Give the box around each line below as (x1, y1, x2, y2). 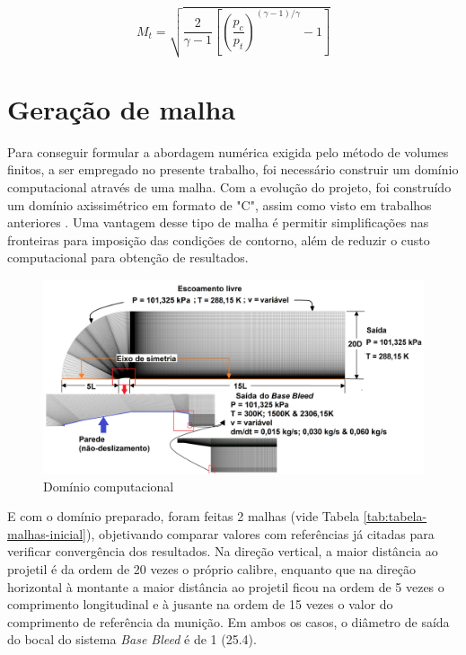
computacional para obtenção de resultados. (7, 248, 249, 267)
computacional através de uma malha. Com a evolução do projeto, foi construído (7, 177, 452, 196)
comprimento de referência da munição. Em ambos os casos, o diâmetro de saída (7, 612, 450, 631)
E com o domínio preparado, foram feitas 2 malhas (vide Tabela (7, 507, 360, 526)
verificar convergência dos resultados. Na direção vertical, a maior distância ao (7, 542, 438, 561)
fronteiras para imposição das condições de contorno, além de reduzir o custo (7, 230, 430, 249)
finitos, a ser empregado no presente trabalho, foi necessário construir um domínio (7, 160, 459, 179)
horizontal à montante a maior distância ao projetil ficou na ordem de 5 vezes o (7, 577, 444, 596)
